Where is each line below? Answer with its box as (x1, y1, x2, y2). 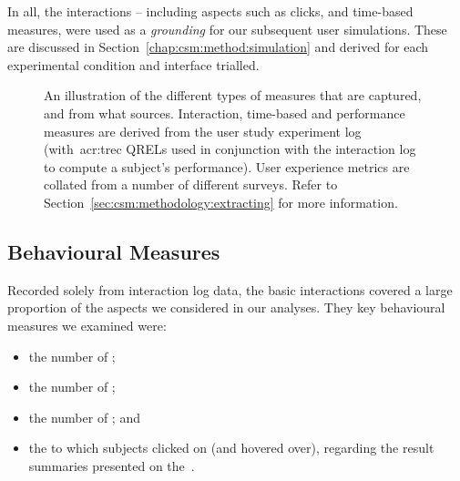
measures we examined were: (7, 315, 167, 334)
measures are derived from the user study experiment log (44, 121, 362, 140)
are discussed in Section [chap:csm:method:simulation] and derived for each (7, 37, 429, 56)
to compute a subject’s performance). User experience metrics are (44, 157, 410, 176)
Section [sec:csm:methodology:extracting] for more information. (44, 192, 398, 211)
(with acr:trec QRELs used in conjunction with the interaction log (44, 139, 416, 159)
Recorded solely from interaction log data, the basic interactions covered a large (7, 280, 453, 299)
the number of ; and (28, 407, 140, 426)
